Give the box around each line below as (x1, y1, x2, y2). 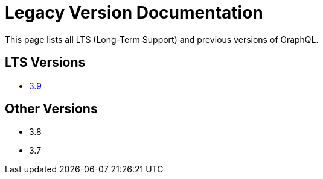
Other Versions (5, 101, 98, 117)
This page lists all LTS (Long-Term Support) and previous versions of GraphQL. (5, 34, 319, 45)
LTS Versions (5, 55, 86, 71)
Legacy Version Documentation (5, 2, 263, 23)
